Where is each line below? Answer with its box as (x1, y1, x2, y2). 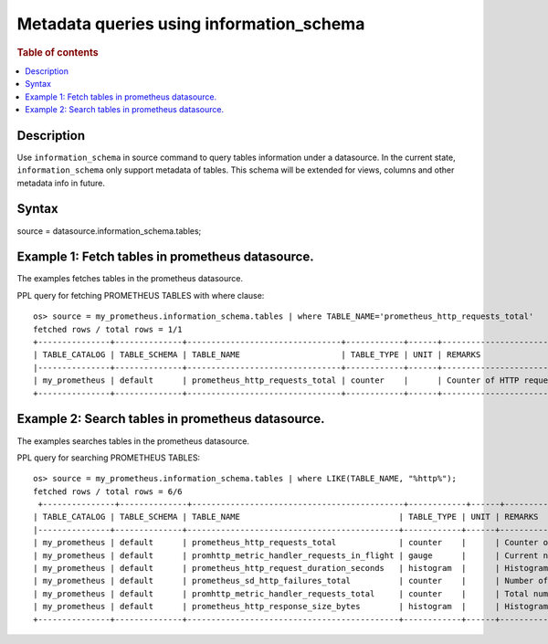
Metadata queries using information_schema (16, 14, 365, 34)
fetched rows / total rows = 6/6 (33, 486, 183, 497)
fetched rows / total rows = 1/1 (33, 324, 183, 334)
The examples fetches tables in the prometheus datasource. (16, 273, 244, 284)
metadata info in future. (16, 177, 105, 188)
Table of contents (16, 46, 100, 58)
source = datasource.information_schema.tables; (16, 225, 202, 237)
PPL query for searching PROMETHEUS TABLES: (16, 452, 201, 463)
